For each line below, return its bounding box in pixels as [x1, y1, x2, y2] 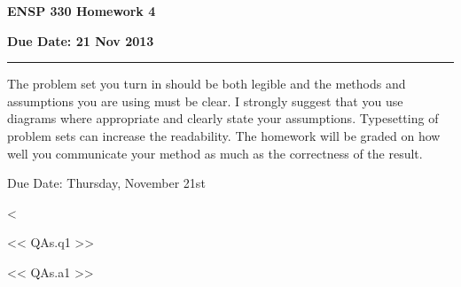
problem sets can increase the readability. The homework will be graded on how [7, 126, 441, 144]
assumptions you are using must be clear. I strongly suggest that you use [7, 91, 403, 110]
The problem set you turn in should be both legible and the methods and [7, 74, 406, 93]
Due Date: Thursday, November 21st [7, 174, 206, 192]
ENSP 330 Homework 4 [7, 2, 156, 19]
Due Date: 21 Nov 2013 [7, 31, 154, 50]
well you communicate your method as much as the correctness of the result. [7, 143, 423, 162]
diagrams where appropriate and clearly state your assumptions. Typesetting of [7, 109, 439, 128]
